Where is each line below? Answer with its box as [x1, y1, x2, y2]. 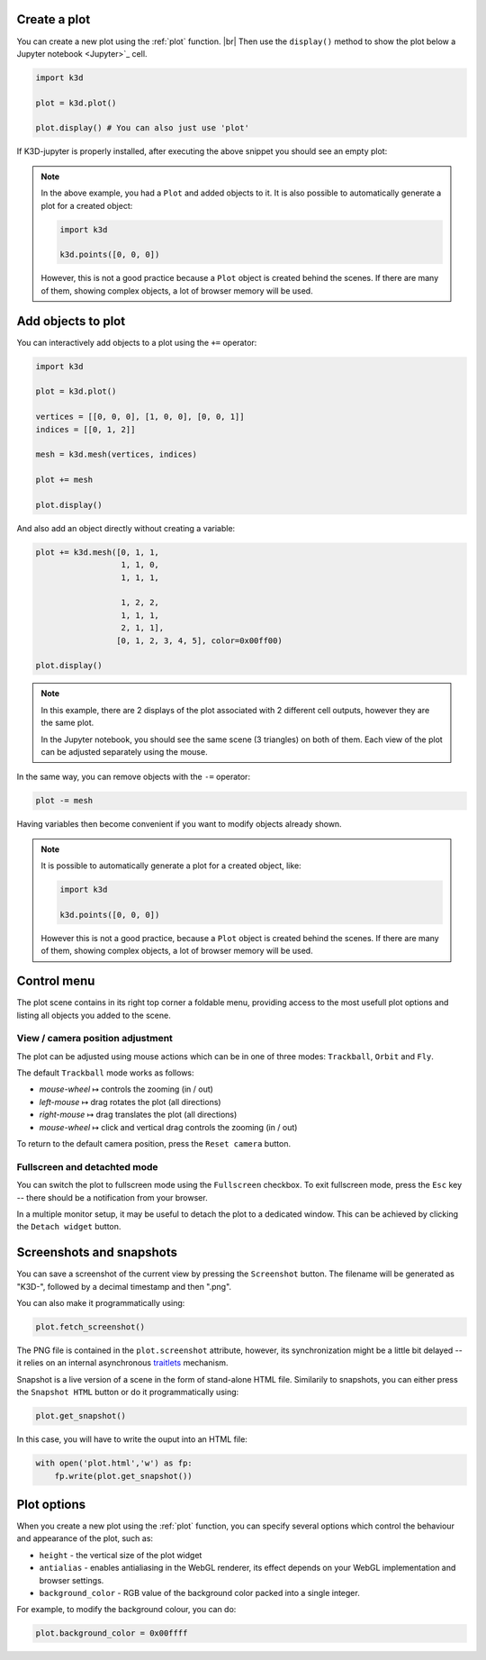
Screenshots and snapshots [16, 1245, 177, 1260]
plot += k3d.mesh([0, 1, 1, [35, 547, 159, 558]
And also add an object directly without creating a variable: [16, 522, 236, 533]
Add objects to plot [16, 313, 126, 329]
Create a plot [16, 12, 91, 27]
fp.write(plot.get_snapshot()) [54, 1471, 193, 1481]
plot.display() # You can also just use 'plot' [35, 122, 249, 133]
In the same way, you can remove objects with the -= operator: [16, 771, 251, 783]
